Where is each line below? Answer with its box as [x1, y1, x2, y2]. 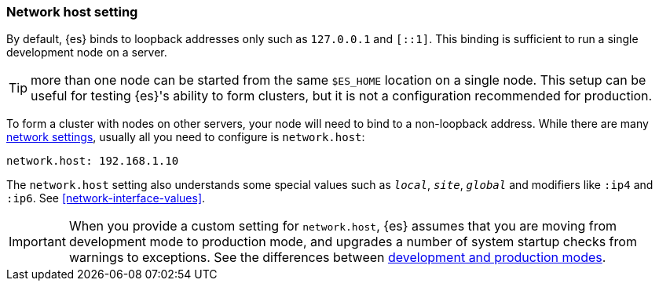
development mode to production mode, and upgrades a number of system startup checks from [68, 234, 637, 250]
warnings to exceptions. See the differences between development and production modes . [68, 249, 606, 266]
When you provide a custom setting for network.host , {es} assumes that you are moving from [68, 218, 617, 234]
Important [9, 234, 66, 250]
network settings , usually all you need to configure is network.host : [6, 130, 365, 144]
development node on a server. [6, 45, 167, 60]
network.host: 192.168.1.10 [6, 154, 179, 168]
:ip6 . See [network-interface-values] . [6, 191, 206, 205]
